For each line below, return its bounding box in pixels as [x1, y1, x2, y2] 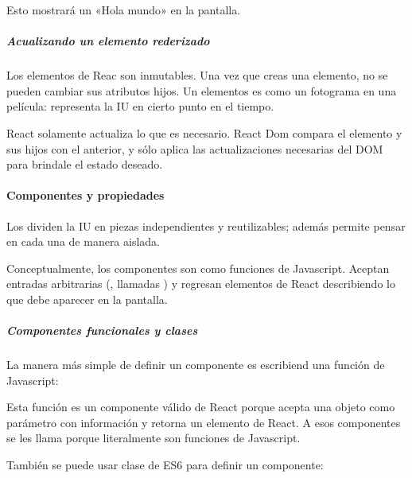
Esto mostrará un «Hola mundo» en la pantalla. [6, 2, 241, 17]
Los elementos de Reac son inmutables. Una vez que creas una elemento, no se [6, 67, 388, 84]
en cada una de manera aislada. [6, 233, 161, 250]
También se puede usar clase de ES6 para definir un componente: [6, 457, 324, 473]
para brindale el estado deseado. [6, 156, 163, 173]
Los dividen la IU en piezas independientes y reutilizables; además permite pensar [6, 217, 406, 234]
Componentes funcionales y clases [6, 322, 198, 339]
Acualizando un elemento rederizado [6, 33, 210, 49]
